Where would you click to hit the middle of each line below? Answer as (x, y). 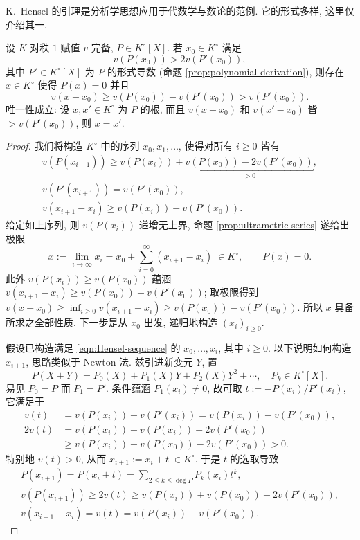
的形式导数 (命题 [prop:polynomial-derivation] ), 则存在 (226, 71)
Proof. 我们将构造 (44, 146)
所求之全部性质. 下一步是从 (67, 322)
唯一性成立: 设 (38, 108)
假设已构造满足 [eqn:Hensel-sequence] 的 (93, 347)
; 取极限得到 (231, 292)
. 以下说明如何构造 (310, 347)
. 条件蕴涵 (128, 387)
